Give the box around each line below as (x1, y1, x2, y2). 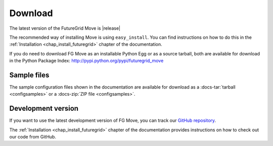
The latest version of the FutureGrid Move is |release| (9, 25, 121, 31)
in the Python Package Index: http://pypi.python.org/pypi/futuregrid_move (9, 58, 164, 64)
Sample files (9, 70, 50, 79)
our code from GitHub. (9, 134, 57, 140)
